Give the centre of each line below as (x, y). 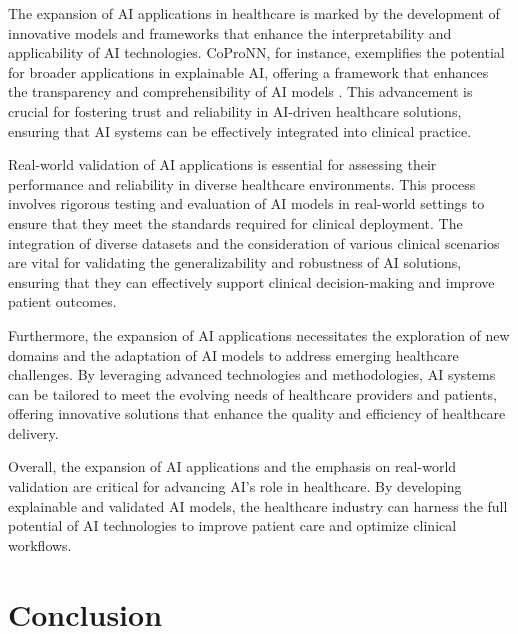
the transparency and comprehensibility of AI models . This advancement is (240, 91)
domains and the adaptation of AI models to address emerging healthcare (233, 354)
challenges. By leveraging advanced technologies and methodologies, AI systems (252, 374)
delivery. (33, 432)
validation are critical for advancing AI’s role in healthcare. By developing (235, 486)
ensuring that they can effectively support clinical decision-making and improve (251, 281)
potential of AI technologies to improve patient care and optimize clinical (232, 525)
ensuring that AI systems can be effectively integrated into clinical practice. (240, 130)
